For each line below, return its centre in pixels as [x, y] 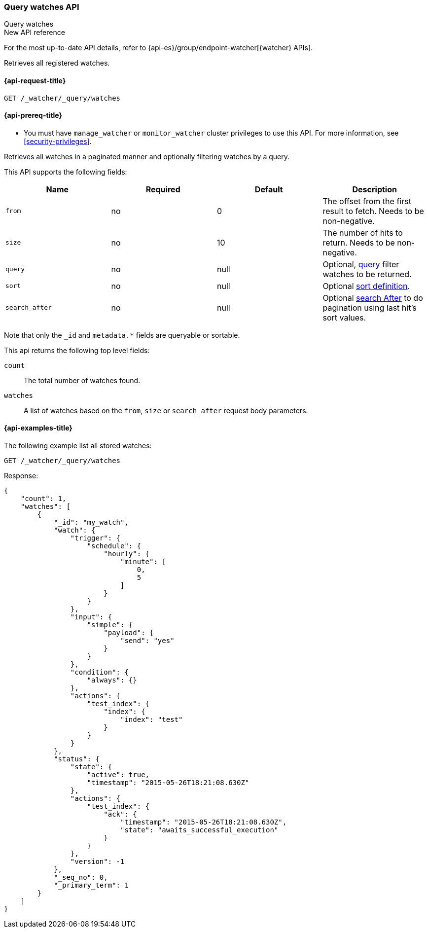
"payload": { [129, 633]
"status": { [77, 759]
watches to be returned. [367, 274]
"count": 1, [43, 499]
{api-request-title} [35, 80]
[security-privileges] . [58, 141]
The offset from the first [367, 201]
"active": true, [118, 775]
